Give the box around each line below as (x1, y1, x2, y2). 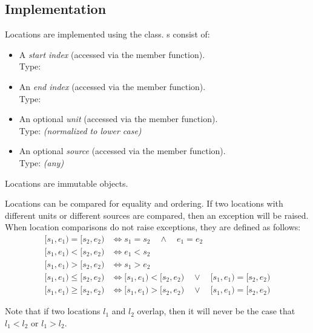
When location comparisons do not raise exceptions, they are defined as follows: (5, 221, 301, 233)
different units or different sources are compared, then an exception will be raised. (5, 209, 309, 221)
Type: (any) (19, 156, 64, 169)
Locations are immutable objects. (5, 176, 128, 189)
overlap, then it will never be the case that (137, 305, 295, 317)
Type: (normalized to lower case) (19, 124, 142, 137)
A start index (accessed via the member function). (19, 48, 205, 60)
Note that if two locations (5, 305, 100, 317)
